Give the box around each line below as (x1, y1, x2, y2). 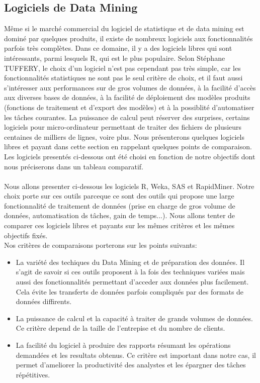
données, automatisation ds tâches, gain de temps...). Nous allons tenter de (4, 210, 235, 221)
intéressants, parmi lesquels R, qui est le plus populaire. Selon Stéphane (4, 52, 225, 63)
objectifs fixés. (4, 230, 48, 240)
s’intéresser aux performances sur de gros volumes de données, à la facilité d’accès (4, 82, 256, 92)
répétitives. (16, 369, 50, 379)
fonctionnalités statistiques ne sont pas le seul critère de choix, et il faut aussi (4, 72, 243, 83)
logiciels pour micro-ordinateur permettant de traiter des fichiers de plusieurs (4, 122, 242, 132)
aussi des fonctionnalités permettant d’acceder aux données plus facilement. (16, 276, 249, 287)
